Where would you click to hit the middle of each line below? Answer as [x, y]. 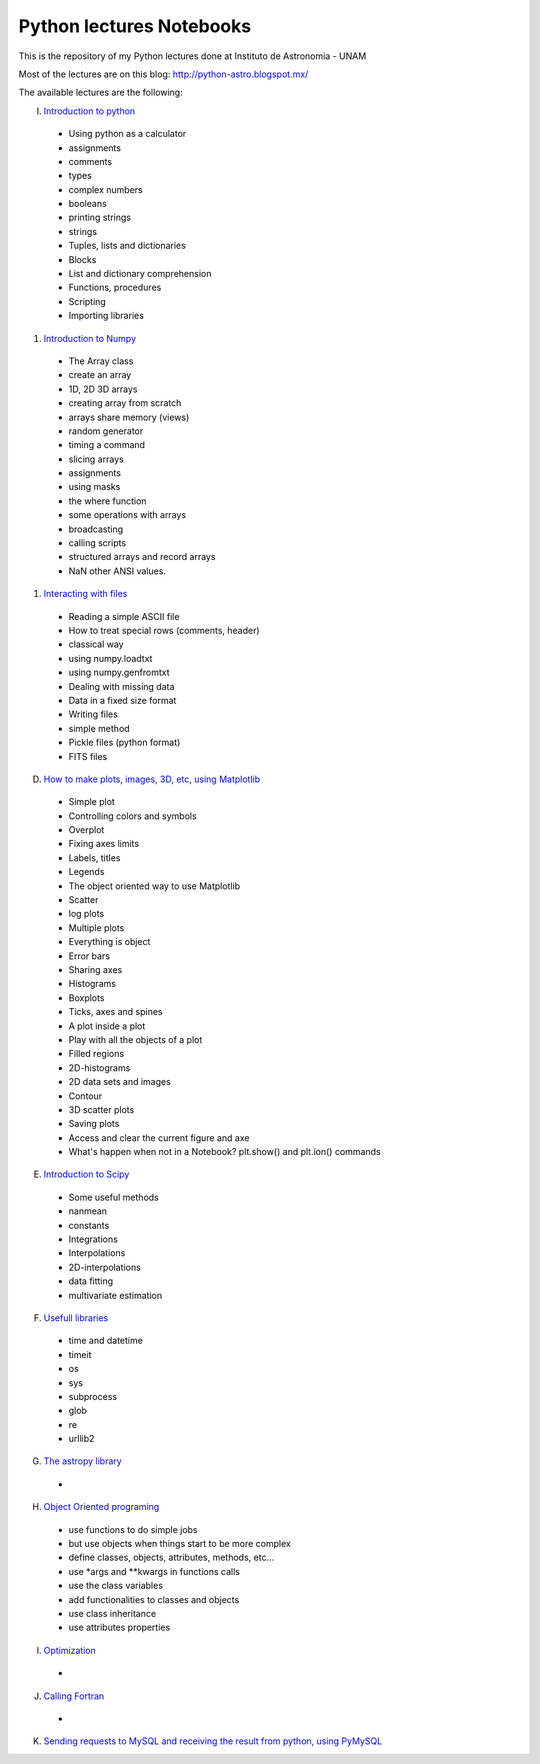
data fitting [91, 1281]
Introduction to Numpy [90, 338]
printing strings [100, 217]
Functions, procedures [115, 287]
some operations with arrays [127, 515]
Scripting [87, 301]
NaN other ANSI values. [117, 571]
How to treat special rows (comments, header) [164, 630]
